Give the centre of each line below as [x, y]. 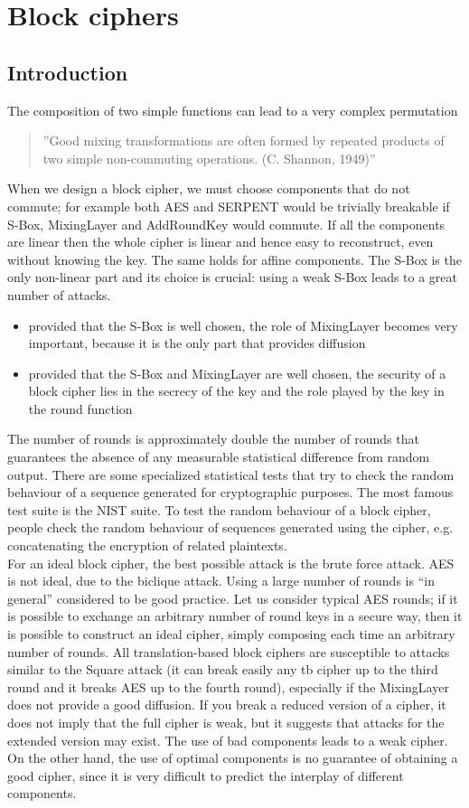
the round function [80, 408]
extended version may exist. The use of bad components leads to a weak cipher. [228, 740]
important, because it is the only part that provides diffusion [197, 343]
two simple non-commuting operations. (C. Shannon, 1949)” [209, 158]
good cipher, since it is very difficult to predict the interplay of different [206, 775]
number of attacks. [59, 294]
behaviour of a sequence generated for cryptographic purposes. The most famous [230, 492]
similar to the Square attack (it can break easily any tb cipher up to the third [223, 669]
